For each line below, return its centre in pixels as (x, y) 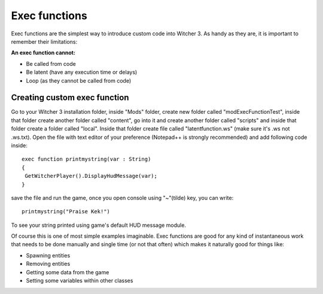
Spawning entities (48, 255)
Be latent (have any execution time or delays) (82, 72)
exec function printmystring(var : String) (86, 159)
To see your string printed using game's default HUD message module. (99, 225)
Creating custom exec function (70, 98)
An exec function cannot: (43, 53)
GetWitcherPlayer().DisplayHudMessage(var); (91, 176)
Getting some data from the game (68, 272)
